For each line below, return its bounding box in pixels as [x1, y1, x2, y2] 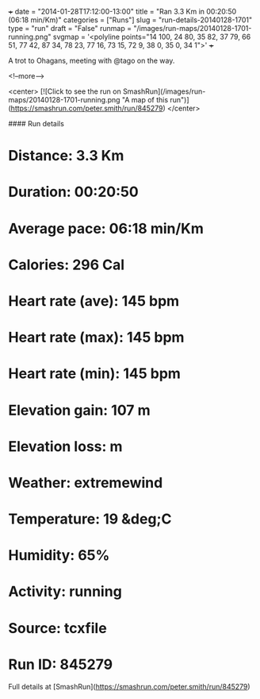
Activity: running [8, 583, 123, 601]
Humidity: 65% [8, 546, 110, 565]
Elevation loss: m [8, 437, 123, 455]
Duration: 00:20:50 [8, 183, 139, 201]
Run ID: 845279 [8, 655, 113, 674]
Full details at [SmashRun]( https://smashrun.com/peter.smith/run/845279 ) [8, 682, 251, 691]
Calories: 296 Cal [8, 256, 125, 273]
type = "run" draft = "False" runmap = [8, 24, 132, 33]
